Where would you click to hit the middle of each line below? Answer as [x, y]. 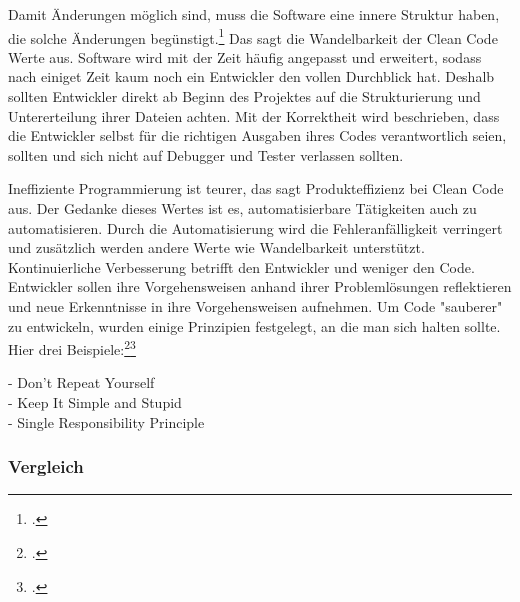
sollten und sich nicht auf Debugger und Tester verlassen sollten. [206, 154]
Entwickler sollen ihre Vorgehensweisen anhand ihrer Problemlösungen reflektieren [260, 286]
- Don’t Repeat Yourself [81, 382]
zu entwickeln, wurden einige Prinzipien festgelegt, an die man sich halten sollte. [254, 325]
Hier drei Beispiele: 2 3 [72, 347]
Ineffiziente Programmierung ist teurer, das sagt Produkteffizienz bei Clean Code [256, 188]
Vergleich [46, 466]
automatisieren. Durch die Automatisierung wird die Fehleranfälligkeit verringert [255, 227]
